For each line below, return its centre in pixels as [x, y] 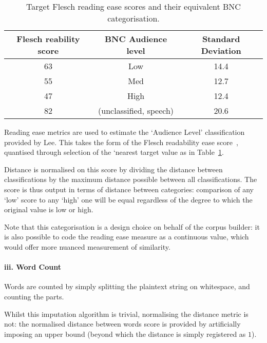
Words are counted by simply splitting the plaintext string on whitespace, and [127, 286]
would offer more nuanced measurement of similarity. [87, 246]
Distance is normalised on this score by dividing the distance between [113, 169]
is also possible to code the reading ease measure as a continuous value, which [127, 237]
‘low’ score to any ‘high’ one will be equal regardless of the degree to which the [128, 199]
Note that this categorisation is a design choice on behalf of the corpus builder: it [132, 226]
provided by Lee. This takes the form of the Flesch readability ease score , [121, 142]
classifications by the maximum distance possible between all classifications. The [131, 179]
